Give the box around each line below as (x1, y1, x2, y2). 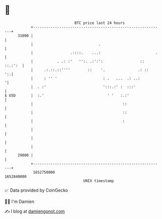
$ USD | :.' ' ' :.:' (4, 93, 130, 98)
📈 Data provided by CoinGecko (4, 187, 68, 193)
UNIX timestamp (83, 178, 114, 183)
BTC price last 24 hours (74, 20, 125, 25)
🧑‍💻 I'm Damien (4, 199, 35, 204)
